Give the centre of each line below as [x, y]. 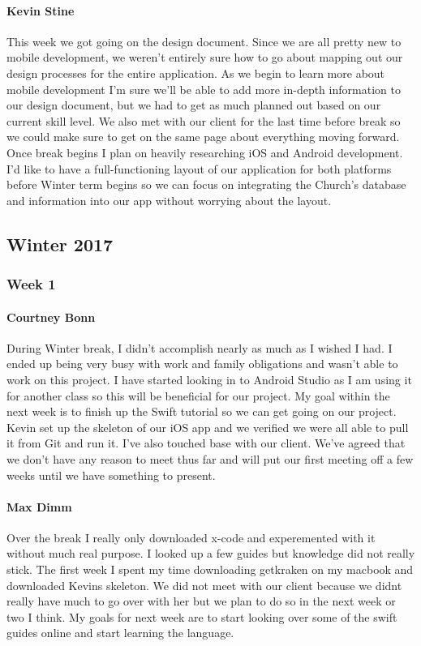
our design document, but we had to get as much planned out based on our [194, 105]
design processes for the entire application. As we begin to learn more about [196, 73]
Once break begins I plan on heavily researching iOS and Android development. [205, 152]
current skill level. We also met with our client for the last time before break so [204, 120]
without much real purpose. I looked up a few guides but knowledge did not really [211, 553]
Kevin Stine [41, 10]
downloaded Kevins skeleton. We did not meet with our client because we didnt [204, 585]
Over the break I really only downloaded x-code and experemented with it [191, 537]
